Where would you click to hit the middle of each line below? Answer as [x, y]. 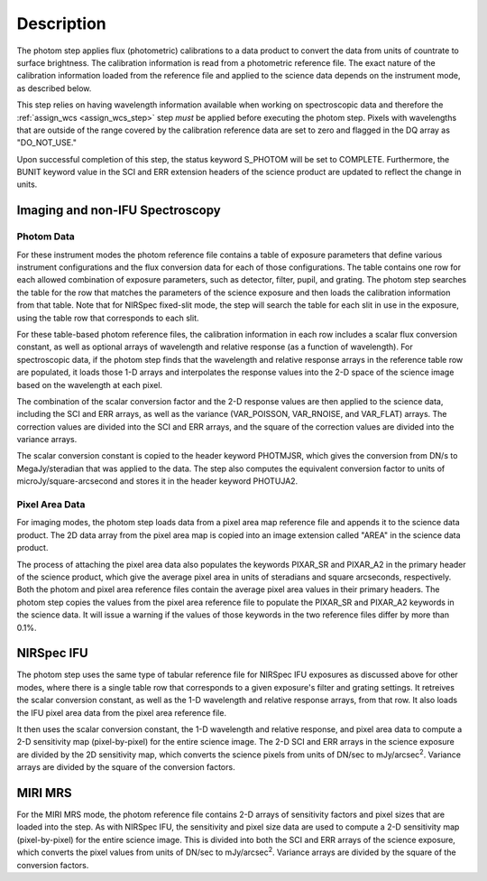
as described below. [54, 88]
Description [62, 23]
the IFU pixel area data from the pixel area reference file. [122, 712]
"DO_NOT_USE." [46, 143]
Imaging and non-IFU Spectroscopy [119, 211]
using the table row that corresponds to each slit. [108, 318]
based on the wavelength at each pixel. [89, 385]
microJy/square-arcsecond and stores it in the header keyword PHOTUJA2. [157, 481]
